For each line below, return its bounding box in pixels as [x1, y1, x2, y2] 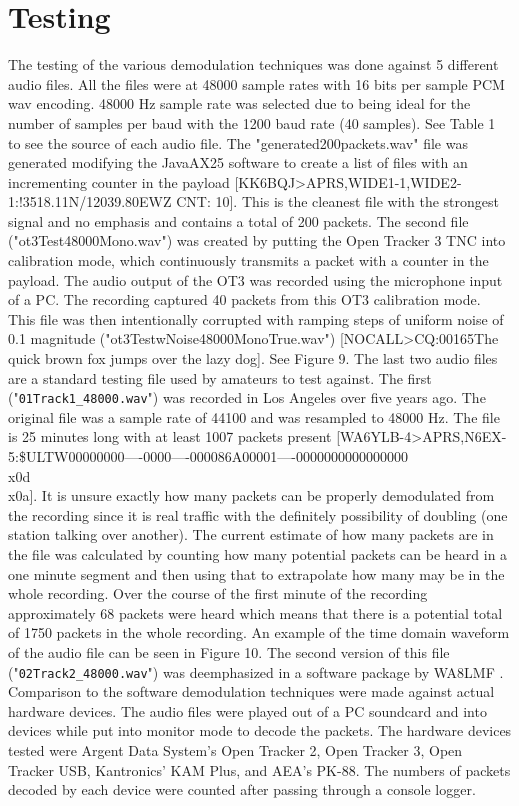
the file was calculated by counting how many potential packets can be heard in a [8, 544, 508, 565]
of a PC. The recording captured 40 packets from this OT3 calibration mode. [8, 289, 481, 310]
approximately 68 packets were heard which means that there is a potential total [8, 602, 503, 623]
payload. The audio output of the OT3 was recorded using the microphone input [8, 269, 503, 290]
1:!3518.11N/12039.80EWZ [8, 191, 172, 212]
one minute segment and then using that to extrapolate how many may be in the [8, 563, 505, 584]
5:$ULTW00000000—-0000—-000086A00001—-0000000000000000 [8, 446, 408, 467]
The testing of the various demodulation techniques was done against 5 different [8, 54, 499, 75]
